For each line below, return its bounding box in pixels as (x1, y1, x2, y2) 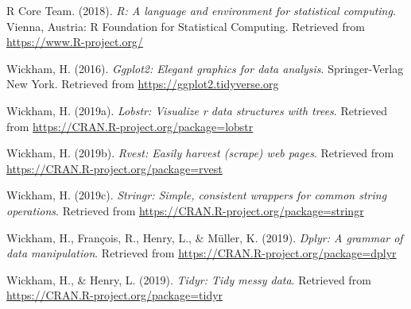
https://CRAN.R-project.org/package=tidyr (6, 287, 223, 303)
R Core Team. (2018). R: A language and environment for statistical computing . (6, 2, 396, 18)
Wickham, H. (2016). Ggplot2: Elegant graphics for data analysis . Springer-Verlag (6, 60, 404, 76)
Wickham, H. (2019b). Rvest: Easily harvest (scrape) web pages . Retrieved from (6, 145, 394, 161)
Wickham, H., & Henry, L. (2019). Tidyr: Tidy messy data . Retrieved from (6, 271, 371, 288)
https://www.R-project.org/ (6, 33, 143, 50)
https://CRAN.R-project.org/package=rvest (6, 160, 223, 176)
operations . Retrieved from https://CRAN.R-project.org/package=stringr (6, 202, 364, 218)
